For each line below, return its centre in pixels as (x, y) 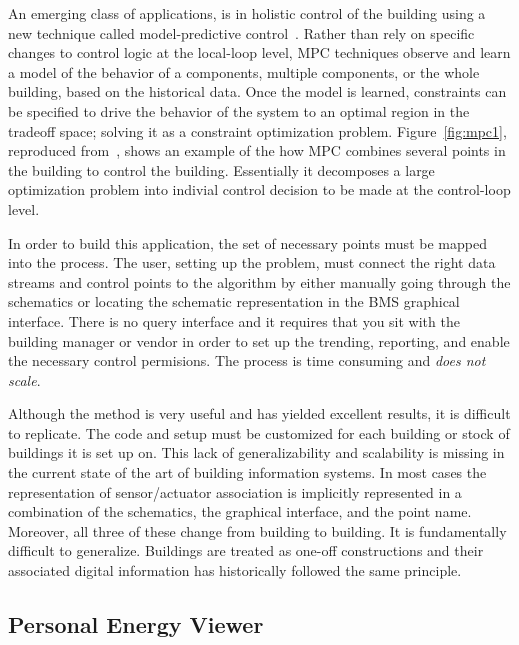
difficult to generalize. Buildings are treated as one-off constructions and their (246, 550)
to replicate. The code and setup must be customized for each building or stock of (259, 432)
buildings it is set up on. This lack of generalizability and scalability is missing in (256, 452)
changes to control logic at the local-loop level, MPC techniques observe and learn (259, 52)
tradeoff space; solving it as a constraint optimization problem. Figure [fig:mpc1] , (257, 130)
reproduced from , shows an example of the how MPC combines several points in (257, 150)
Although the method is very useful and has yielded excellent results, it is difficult (259, 413)
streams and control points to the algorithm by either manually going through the (259, 281)
